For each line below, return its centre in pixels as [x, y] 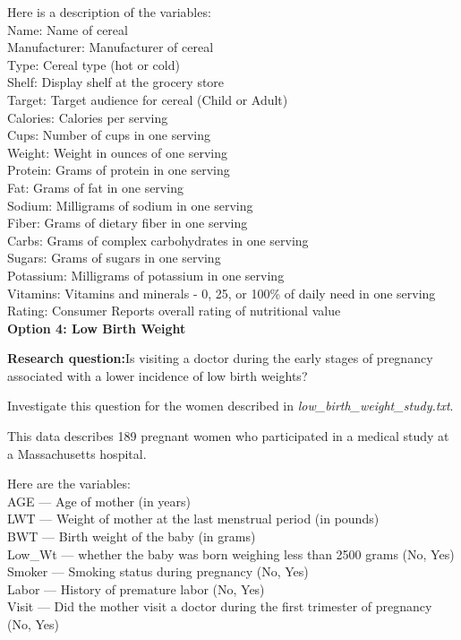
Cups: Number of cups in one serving [109, 135]
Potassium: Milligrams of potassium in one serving [146, 275]
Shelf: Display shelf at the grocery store [116, 82]
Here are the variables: [69, 484]
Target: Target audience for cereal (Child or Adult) [148, 99]
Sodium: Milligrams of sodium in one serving [130, 205]
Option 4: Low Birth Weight [97, 328]
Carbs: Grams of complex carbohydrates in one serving [158, 240]
